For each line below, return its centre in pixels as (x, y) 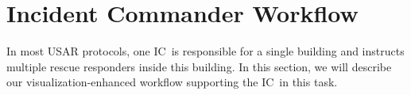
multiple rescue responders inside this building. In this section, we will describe (199, 66)
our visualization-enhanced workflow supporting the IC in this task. (172, 82)
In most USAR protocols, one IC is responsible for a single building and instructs (205, 51)
